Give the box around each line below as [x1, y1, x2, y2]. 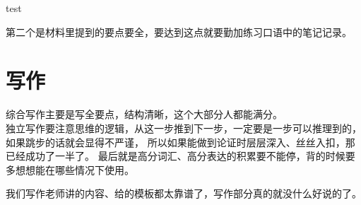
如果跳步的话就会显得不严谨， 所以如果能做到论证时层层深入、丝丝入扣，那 [6, 134, 355, 149]
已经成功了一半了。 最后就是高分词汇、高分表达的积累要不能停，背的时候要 [6, 148, 355, 163]
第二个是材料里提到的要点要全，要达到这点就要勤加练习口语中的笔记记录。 [6, 24, 352, 39]
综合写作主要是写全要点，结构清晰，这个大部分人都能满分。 [6, 107, 283, 122]
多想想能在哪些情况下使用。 [6, 162, 134, 177]
